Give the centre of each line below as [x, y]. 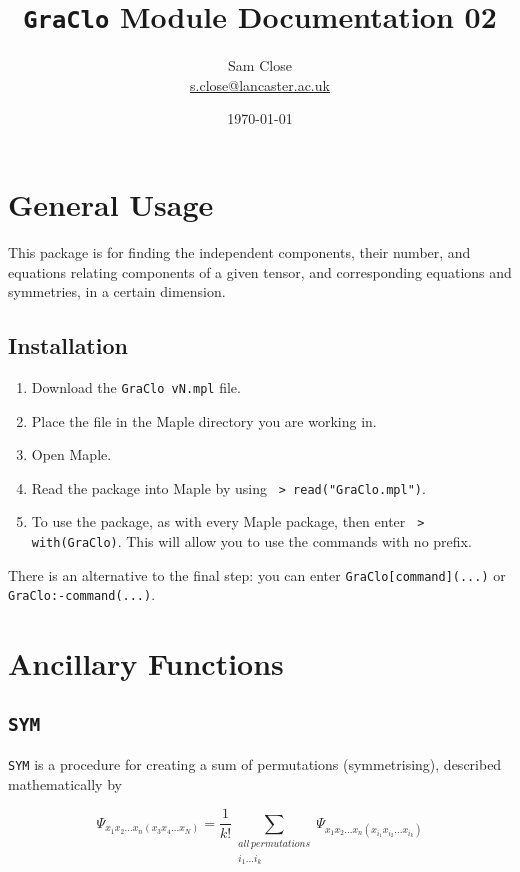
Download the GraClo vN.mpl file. [136, 386]
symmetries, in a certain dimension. [117, 291]
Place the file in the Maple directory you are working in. [204, 420]
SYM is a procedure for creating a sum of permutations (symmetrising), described [255, 764]
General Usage [111, 204]
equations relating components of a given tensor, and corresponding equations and [260, 271]
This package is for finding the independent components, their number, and [239, 251]
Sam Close [260, 65]
